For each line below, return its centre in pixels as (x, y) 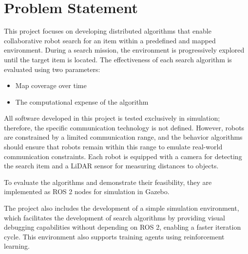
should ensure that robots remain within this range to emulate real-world (113, 147)
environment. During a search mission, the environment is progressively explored (124, 50)
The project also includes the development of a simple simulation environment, (122, 208)
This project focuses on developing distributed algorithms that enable (108, 31)
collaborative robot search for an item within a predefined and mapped (110, 40)
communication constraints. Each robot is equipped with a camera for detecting (123, 156)
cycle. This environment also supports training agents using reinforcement (114, 236)
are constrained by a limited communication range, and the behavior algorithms (123, 137)
